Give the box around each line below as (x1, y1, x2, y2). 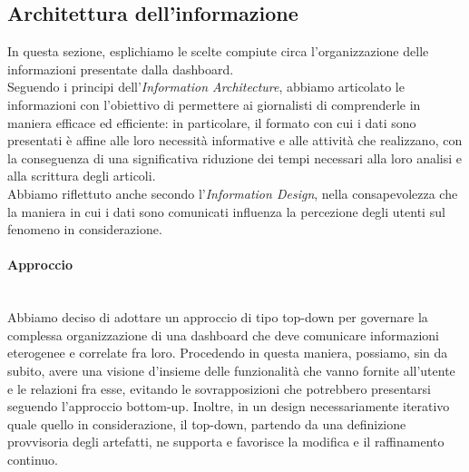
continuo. (7, 449, 59, 468)
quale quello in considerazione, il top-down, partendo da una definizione (7, 414, 406, 433)
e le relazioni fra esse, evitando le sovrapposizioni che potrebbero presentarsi (7, 379, 431, 398)
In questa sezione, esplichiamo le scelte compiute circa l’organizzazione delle (7, 42, 429, 61)
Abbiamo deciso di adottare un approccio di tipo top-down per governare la (7, 308, 428, 327)
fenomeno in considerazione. (7, 220, 162, 239)
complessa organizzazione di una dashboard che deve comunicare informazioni (7, 325, 439, 344)
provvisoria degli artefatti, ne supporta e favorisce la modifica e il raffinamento (7, 432, 445, 451)
